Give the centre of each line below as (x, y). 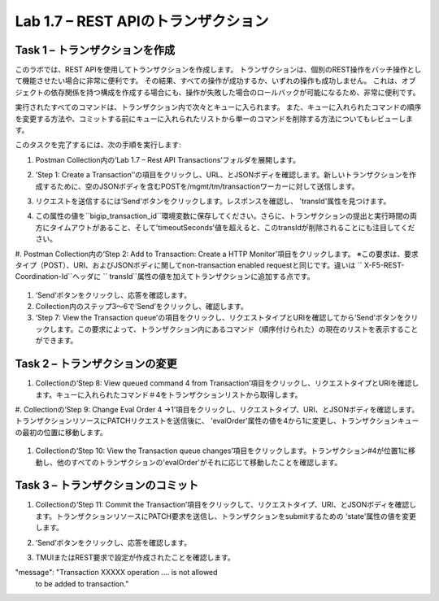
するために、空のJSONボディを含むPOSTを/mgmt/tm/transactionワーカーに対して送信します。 (200, 186)
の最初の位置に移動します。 (61, 432)
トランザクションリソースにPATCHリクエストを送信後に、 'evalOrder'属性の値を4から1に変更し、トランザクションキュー (217, 421)
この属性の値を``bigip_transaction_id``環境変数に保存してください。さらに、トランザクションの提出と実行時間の (223, 216)
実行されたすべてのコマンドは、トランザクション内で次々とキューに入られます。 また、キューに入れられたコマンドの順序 (218, 107)
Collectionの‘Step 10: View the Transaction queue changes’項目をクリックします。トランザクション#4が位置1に (222, 451)
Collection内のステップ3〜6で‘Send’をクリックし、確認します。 (141, 307)
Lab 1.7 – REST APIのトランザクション (142, 21)
